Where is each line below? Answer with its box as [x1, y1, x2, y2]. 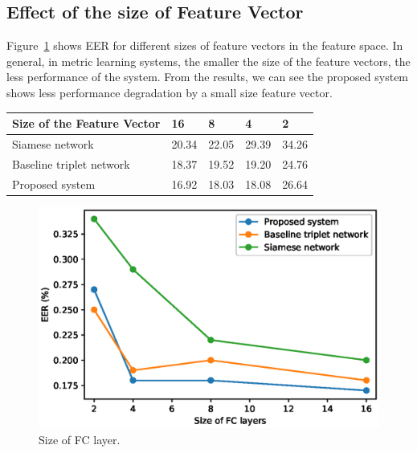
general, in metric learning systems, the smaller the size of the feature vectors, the [6, 52, 411, 69]
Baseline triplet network [12, 155, 130, 172]
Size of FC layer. [39, 431, 121, 448]
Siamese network [12, 135, 94, 152]
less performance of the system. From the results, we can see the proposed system [6, 68, 409, 85]
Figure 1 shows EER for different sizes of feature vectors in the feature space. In [6, 37, 403, 54]
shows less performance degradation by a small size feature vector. [6, 84, 333, 100]
